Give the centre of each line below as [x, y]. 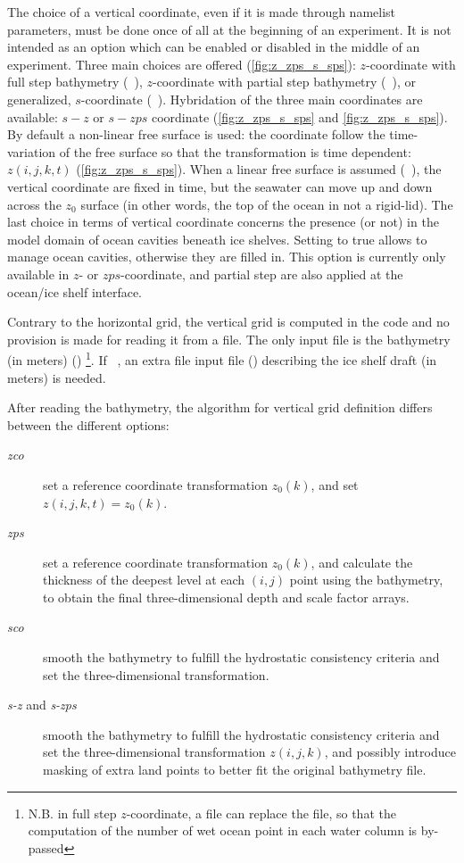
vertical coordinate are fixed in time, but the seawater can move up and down [220, 186]
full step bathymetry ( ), [75, 82]
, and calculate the [362, 562]
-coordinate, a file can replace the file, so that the [261, 813]
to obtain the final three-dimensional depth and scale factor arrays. [226, 597]
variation [32, 151]
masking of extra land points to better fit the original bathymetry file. [235, 770]
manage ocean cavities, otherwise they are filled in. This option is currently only [227, 257]
